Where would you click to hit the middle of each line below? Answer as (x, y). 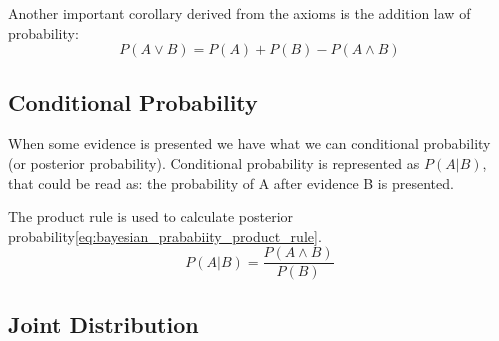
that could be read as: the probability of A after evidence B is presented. (231, 182)
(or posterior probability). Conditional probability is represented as (214, 162)
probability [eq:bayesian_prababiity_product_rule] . (165, 235)
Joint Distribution (103, 323)
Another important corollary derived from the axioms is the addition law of (239, 13)
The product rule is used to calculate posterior (151, 216)
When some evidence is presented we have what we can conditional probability (249, 143)
